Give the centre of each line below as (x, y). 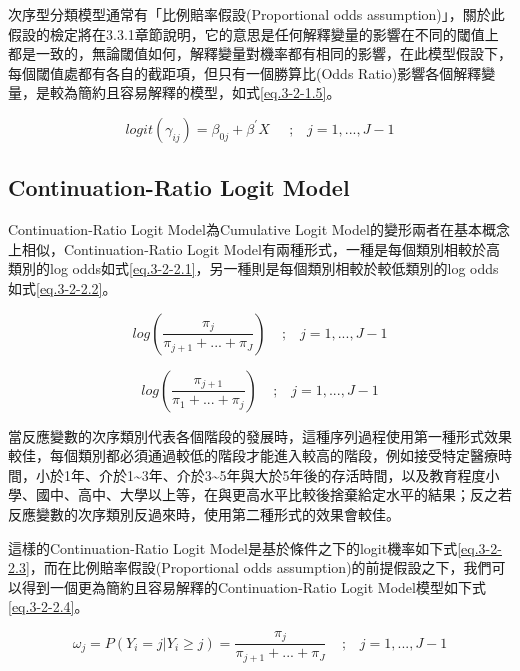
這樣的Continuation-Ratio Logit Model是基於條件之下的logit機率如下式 (233, 547)
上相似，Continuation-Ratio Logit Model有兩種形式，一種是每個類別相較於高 (254, 248)
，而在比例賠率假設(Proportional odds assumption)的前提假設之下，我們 (260, 567)
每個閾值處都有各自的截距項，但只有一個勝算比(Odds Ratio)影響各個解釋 (245, 72)
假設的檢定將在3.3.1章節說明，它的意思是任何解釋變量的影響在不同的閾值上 (253, 33)
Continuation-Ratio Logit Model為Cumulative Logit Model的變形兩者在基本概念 (259, 229)
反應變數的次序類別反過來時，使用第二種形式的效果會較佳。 (204, 513)
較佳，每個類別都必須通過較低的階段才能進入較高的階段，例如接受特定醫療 (253, 455)
